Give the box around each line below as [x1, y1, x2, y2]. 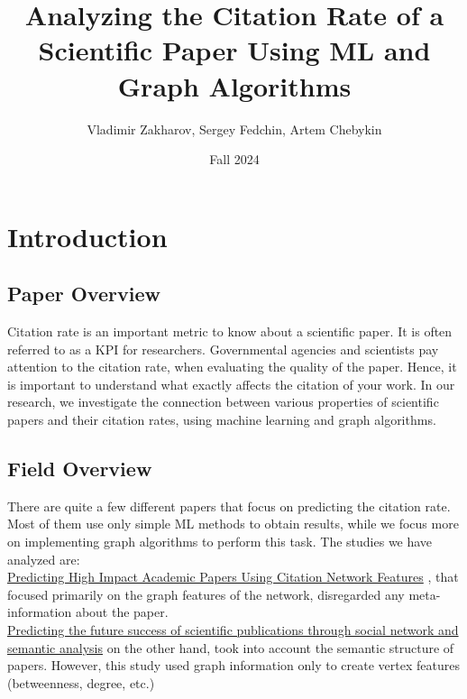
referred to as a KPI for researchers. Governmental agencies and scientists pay [7, 339, 439, 358]
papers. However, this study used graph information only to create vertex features [7, 656, 460, 675]
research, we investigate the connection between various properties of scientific [7, 392, 439, 411]
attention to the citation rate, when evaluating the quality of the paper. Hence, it [7, 357, 457, 376]
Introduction [7, 217, 168, 254]
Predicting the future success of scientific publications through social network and [7, 621, 459, 639]
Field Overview [7, 455, 152, 483]
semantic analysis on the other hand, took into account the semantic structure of [7, 638, 454, 657]
